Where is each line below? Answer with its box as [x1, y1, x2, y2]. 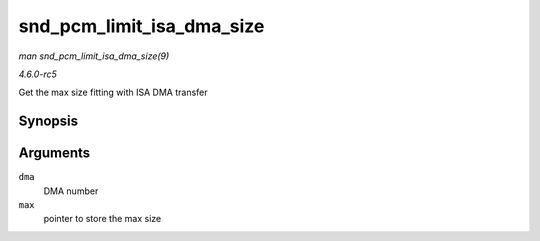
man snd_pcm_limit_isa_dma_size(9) [18, 50, 170, 62]
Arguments [18, 145, 91, 162]
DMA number [43, 185, 99, 197]
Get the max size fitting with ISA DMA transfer [18, 86, 209, 99]
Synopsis [18, 113, 79, 130]
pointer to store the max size [43, 213, 162, 225]
